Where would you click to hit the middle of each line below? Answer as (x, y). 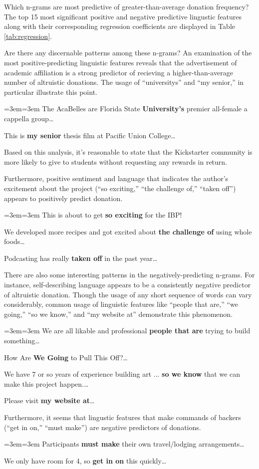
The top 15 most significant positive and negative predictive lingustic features (123, 16)
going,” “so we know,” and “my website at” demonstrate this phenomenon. (119, 314)
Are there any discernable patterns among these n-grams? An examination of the (128, 53)
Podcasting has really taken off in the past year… (81, 258)
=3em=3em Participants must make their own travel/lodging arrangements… (124, 444)
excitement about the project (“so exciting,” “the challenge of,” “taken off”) (120, 188)
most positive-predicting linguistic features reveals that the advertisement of (121, 62)
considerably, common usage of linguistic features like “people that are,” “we (121, 304)
